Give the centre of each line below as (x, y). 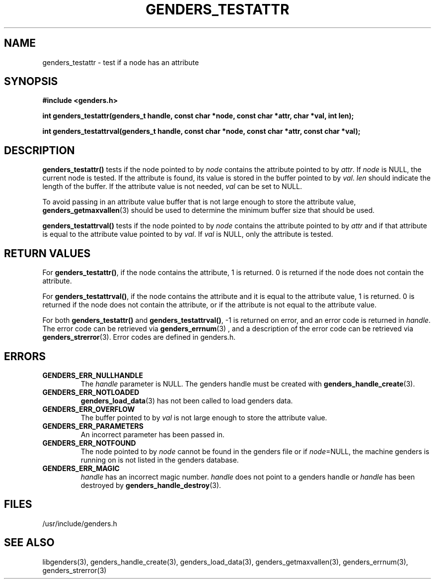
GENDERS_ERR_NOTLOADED (91, 392)
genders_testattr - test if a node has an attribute (121, 62)
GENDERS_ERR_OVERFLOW (89, 409)
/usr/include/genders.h (80, 523)
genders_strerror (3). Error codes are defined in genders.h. (139, 337)
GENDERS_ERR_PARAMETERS (93, 426)
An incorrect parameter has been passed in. (153, 434)
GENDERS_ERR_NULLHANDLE (93, 375)
